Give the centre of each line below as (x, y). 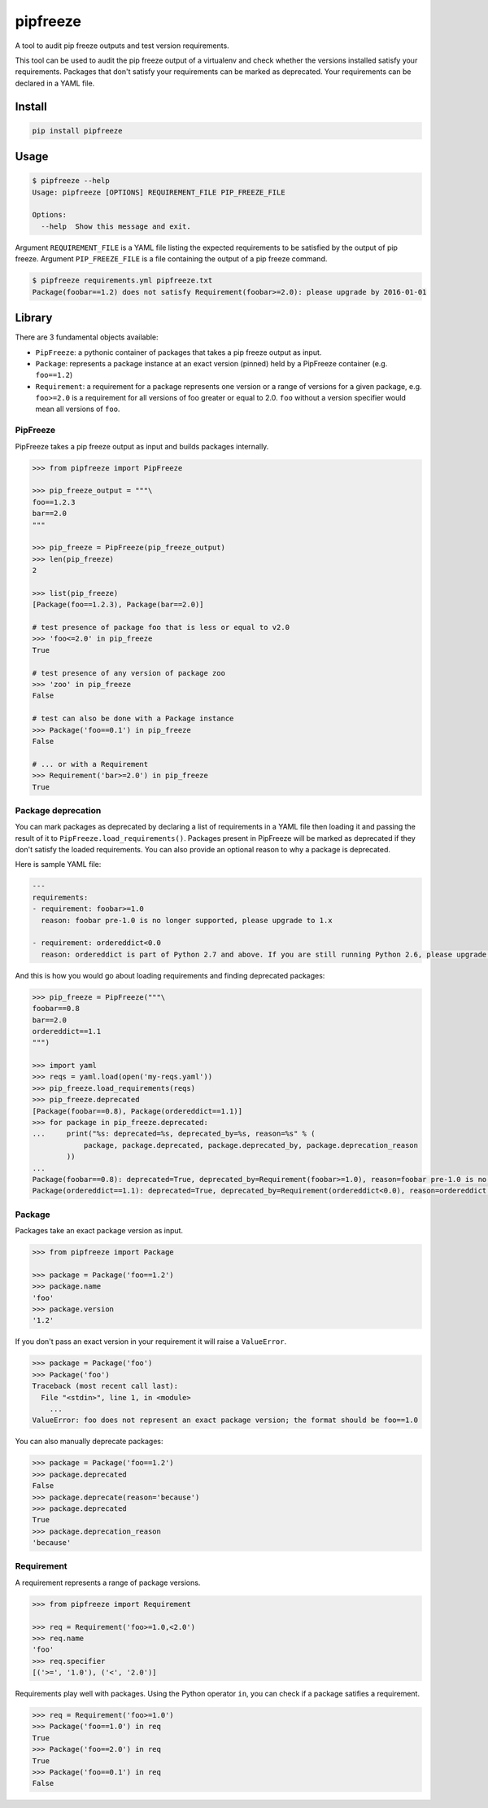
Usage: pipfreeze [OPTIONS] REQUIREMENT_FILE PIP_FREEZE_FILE (159, 192)
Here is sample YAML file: (58, 865)
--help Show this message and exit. (116, 226)
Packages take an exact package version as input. (99, 1231)
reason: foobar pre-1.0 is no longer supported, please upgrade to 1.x (187, 920)
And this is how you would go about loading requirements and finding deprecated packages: (170, 975)
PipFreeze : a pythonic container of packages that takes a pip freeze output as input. (179, 352)
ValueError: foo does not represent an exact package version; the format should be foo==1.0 (225, 1420)
